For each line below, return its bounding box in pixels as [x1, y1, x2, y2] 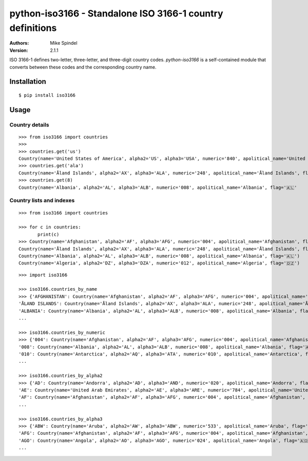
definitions [9, 22, 57, 33]
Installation [9, 77, 46, 86]
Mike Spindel [50, 40, 78, 46]
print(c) [37, 232, 60, 237]
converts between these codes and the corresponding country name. [9, 64, 157, 70]
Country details [9, 121, 49, 128]
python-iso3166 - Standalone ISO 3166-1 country [9, 8, 223, 19]
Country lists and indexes [9, 197, 75, 204]
